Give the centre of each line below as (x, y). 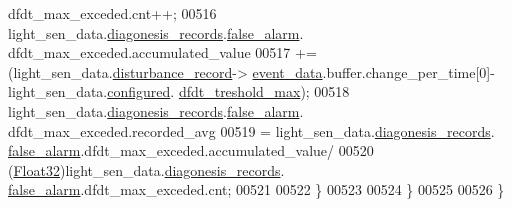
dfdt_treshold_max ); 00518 (264, 91)
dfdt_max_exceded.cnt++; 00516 (112, 13)
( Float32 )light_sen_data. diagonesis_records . (146, 169)
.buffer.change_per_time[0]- (408, 71)
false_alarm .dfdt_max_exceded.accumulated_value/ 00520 (191, 150)
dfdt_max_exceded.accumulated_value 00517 (149, 52)
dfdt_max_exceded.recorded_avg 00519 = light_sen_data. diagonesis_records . (251, 130)
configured (139, 91)
